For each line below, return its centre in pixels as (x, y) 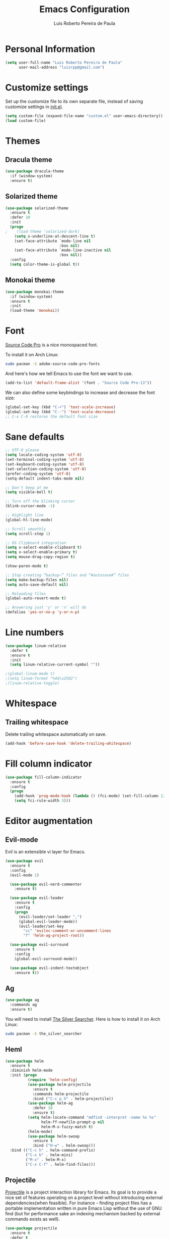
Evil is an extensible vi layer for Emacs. (45, 852)
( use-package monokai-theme (35, 292)
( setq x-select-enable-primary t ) (41, 552)
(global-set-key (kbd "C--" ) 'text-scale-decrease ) (60, 412)
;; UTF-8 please (22, 450)
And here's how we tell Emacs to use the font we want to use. (69, 373)
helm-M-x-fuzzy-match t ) (67, 1127)
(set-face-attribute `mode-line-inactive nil (63, 250)
